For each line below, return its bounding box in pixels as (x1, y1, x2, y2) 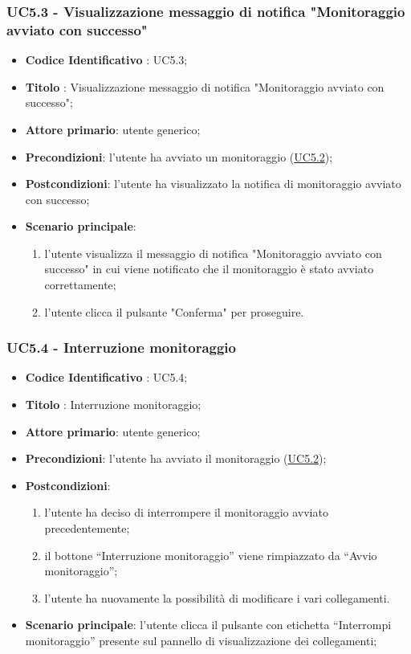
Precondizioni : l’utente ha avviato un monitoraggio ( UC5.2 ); (25, 148, 333, 165)
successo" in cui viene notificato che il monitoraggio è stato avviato (44, 260, 374, 277)
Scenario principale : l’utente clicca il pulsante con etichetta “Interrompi (25, 616, 392, 633)
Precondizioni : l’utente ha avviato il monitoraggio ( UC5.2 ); (25, 450, 327, 467)
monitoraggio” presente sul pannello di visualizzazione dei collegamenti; (25, 632, 377, 649)
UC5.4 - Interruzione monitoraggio (6, 337, 236, 358)
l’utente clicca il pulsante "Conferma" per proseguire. (44, 303, 304, 320)
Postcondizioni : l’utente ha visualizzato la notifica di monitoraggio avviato (25, 175, 401, 192)
